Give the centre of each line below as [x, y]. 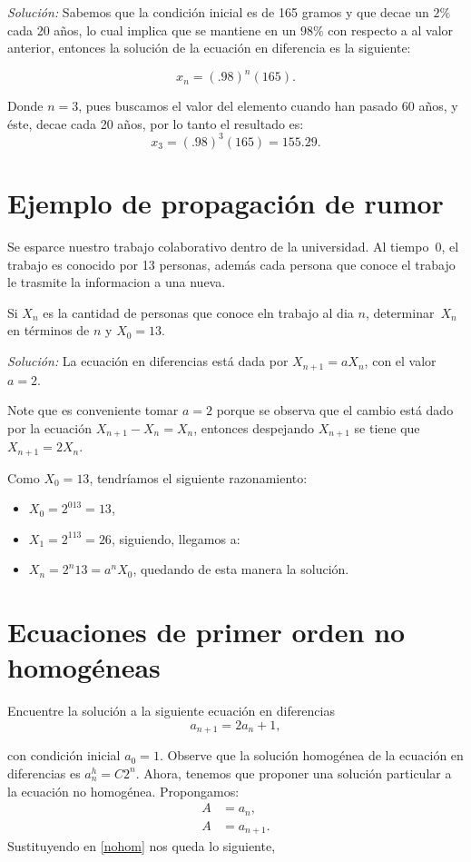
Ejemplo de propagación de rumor [226, 203]
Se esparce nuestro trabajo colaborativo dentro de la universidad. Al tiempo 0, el [233, 247]
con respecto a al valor [391, 30]
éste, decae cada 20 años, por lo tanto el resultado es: [156, 123]
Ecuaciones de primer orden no [206, 632]
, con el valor [400, 361]
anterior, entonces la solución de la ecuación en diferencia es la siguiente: [209, 48]
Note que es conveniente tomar [93, 410]
